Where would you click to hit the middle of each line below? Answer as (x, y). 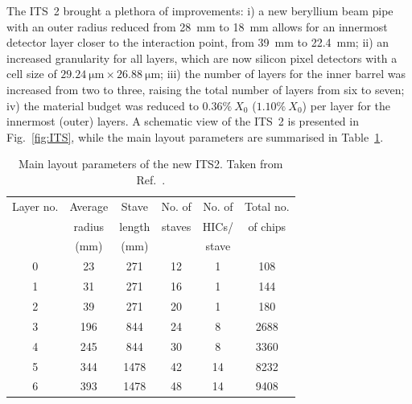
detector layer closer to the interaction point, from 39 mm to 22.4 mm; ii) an (198, 42)
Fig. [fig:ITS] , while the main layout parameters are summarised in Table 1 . (195, 136)
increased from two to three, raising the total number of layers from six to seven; (206, 89)
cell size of (32, 74)
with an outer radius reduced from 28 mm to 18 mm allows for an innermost (197, 26)
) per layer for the (346, 105)
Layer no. (35, 206)
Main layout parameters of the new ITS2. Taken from (151, 164)
